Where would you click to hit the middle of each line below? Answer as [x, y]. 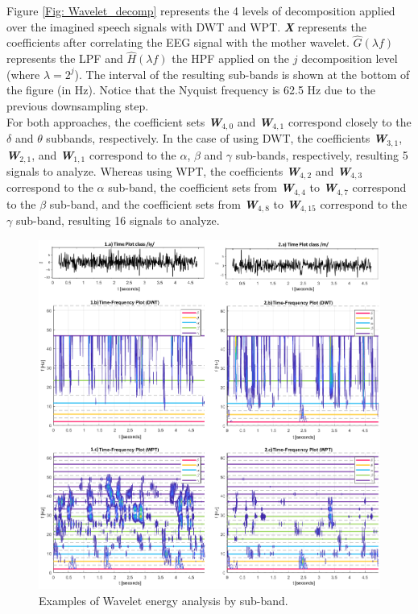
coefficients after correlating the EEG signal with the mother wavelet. [178, 42]
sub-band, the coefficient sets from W [201, 187]
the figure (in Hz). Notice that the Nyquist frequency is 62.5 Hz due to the [191, 90]
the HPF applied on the [231, 58]
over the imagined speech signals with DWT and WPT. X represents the [186, 26]
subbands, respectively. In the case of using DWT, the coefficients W [217, 138]
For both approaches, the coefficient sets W [114, 121]
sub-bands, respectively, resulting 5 [322, 154]
